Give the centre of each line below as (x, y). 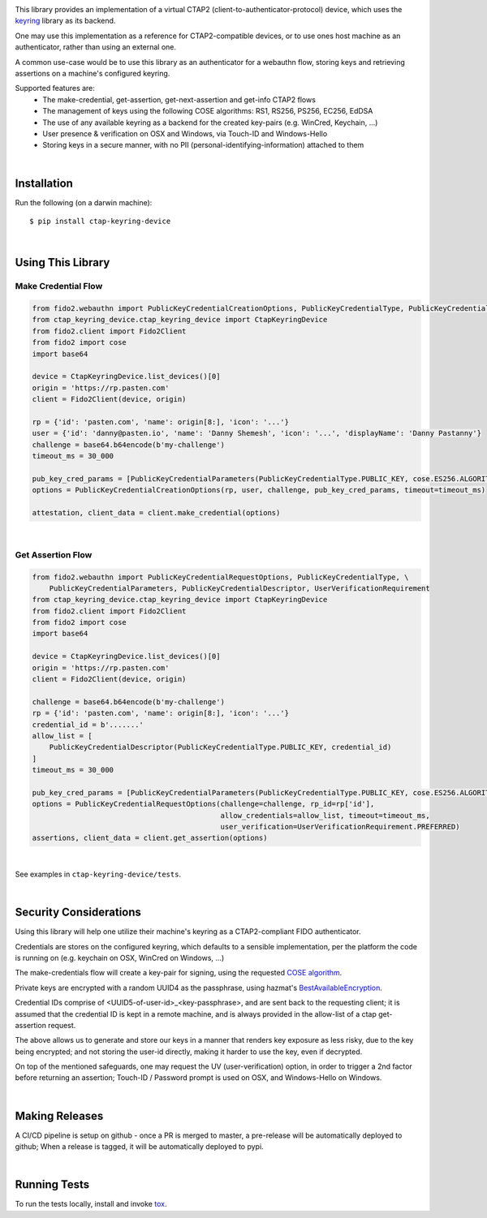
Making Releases (59, 1116)
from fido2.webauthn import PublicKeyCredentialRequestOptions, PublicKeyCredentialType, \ (220, 577)
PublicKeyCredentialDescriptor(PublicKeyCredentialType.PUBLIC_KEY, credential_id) (220, 747)
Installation (44, 183)
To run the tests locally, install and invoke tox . (91, 1204)
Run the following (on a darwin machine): (84, 202)
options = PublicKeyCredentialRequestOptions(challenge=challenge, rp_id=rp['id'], (203, 804)
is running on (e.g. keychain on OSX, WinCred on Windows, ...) (120, 958)
